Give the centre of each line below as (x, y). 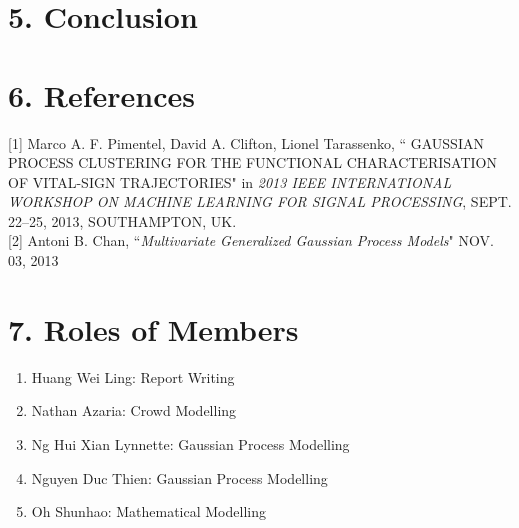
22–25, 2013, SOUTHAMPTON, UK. (122, 220)
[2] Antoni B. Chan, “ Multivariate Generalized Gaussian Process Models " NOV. (251, 240)
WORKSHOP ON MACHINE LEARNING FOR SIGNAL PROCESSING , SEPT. (260, 201)
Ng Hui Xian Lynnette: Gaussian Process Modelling (190, 443)
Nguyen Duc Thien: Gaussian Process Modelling (179, 477)
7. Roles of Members (153, 328)
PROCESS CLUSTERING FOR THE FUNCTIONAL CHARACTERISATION (252, 162)
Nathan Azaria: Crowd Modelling (134, 410)
